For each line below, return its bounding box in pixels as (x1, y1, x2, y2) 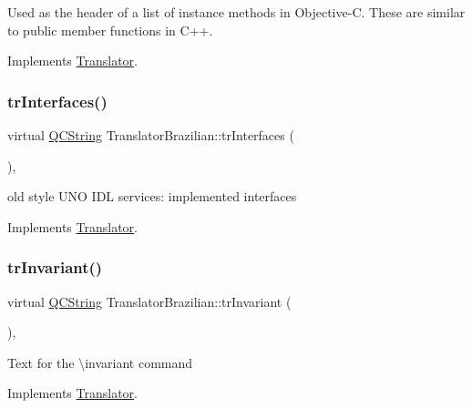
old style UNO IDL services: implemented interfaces (7, 187, 297, 206)
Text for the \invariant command (7, 352, 193, 372)
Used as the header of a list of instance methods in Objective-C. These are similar (7, 3, 466, 21)
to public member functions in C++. (7, 20, 213, 39)
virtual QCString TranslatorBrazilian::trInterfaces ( (7, 126, 294, 144)
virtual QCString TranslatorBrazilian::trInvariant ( (7, 291, 292, 311)
